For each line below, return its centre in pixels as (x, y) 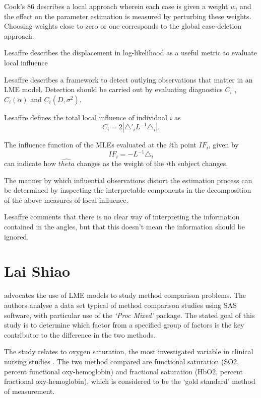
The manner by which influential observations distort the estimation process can (128, 180)
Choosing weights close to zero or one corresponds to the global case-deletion (123, 26)
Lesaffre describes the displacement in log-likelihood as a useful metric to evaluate (130, 53)
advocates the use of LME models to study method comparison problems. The (125, 295)
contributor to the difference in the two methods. (80, 334)
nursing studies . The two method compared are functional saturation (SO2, (121, 361)
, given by (223, 145)
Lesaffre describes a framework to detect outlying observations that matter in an (128, 79)
